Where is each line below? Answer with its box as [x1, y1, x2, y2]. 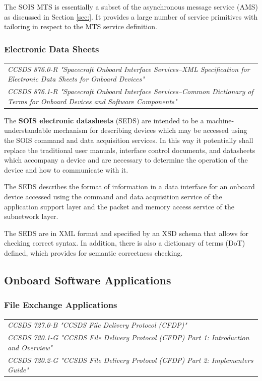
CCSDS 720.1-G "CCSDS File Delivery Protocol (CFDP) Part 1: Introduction [8, 332, 249, 343]
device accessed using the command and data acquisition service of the [4, 191, 222, 202]
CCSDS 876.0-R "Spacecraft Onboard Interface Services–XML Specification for [8, 63, 250, 74]
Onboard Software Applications [4, 272, 171, 287]
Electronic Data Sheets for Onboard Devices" [8, 73, 145, 84]
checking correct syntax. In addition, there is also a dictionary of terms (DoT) [4, 238, 245, 248]
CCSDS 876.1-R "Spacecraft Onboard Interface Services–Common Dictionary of [8, 86, 253, 97]
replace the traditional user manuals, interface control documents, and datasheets [4, 144, 255, 155]
